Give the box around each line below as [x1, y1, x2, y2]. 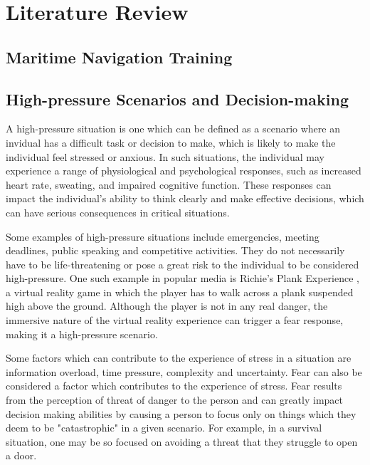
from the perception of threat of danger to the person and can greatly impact [6, 392, 343, 407]
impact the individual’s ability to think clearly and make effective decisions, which [6, 191, 364, 206]
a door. [6, 448, 37, 463]
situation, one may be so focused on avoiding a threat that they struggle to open [6, 434, 358, 449]
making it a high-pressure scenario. [6, 326, 158, 341]
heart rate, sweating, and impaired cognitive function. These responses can [6, 177, 332, 192]
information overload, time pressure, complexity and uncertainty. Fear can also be [6, 364, 362, 379]
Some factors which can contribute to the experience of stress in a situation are [6, 350, 351, 365]
